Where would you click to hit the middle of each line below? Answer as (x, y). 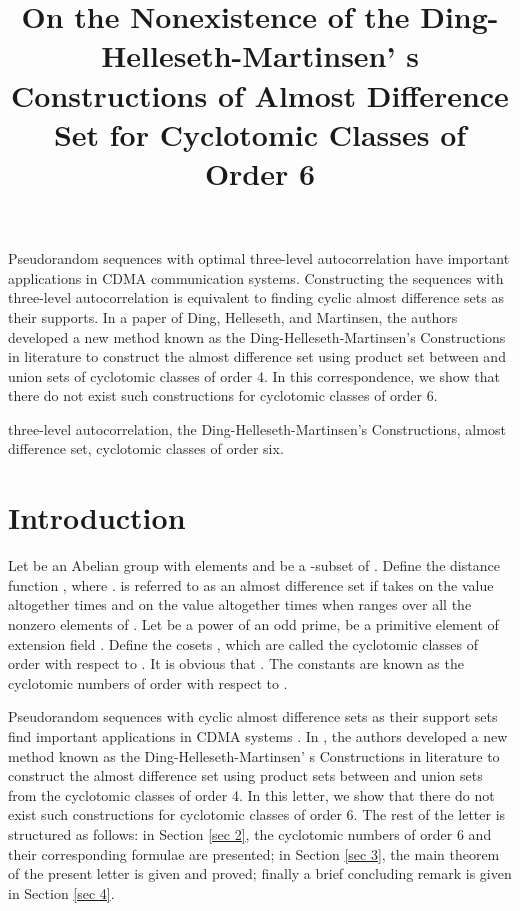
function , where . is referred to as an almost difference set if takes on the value (251, 584)
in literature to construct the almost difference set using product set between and (257, 356)
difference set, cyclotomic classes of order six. (146, 448)
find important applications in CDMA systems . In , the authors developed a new (258, 735)
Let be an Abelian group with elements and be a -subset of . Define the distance (254, 565)
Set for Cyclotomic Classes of (260, 133)
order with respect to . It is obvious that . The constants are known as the (236, 663)
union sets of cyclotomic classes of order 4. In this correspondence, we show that (254, 375)
